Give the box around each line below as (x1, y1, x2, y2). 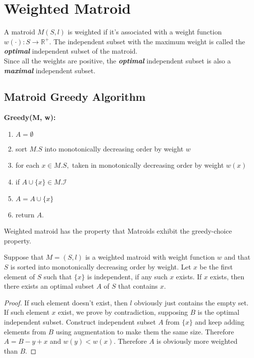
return (15, 209, 35, 219)
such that (43, 271, 72, 281)
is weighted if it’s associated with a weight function (67, 27, 222, 37)
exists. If (176, 271, 202, 281)
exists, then (210, 271, 245, 281)
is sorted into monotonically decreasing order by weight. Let (10, 262, 191, 272)
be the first (199, 262, 233, 272)
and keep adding (195, 317, 245, 327)
